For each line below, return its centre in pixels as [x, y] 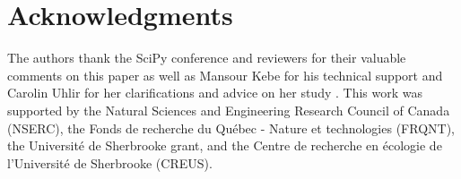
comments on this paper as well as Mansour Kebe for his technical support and [225, 75]
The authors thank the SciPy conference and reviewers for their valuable [207, 58]
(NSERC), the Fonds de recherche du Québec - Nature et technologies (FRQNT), [231, 128]
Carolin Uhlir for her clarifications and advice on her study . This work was [215, 93]
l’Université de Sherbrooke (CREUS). [110, 162]
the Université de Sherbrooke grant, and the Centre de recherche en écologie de [225, 145]
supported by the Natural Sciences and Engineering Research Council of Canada [229, 110]
